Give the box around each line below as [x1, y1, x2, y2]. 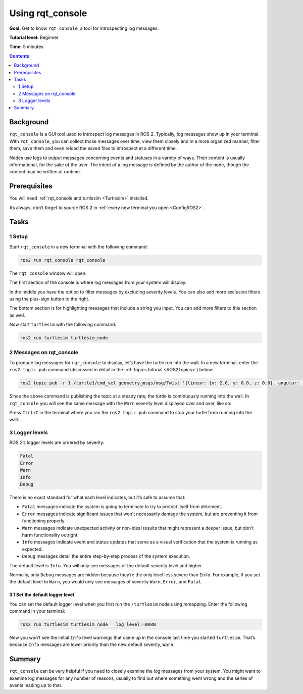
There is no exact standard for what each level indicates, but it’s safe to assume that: [9, 494, 186, 500]
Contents [9, 53, 30, 59]
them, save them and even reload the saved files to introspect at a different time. [9, 145, 177, 152]
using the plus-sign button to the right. [9, 295, 89, 302]
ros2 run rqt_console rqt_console [20, 257, 106, 263]
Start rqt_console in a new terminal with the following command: [9, 243, 148, 250]
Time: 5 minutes [9, 43, 44, 50]
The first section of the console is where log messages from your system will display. [9, 279, 187, 285]
